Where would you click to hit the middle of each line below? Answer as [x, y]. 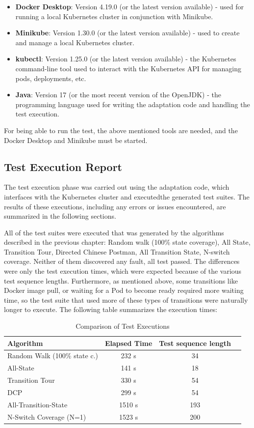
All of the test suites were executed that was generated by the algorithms [114, 232]
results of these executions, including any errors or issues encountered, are [115, 206]
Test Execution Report [63, 166]
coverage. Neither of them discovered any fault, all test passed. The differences [122, 261]
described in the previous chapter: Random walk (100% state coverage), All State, [127, 242]
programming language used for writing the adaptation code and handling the [133, 104]
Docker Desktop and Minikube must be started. [76, 140]
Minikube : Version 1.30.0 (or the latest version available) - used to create [127, 33]
